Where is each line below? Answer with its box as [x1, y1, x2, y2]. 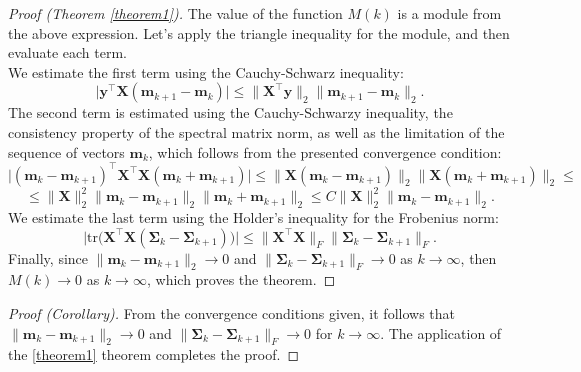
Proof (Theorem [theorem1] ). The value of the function [8, 3, 343, 23]
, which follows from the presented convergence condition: [148, 141, 502, 162]
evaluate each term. [8, 42, 128, 63]
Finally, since [8, 247, 89, 268]
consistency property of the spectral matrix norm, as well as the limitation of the [8, 121, 505, 142]
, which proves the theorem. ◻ [146, 269, 336, 290]
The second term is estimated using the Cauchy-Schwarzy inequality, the [8, 102, 453, 123]
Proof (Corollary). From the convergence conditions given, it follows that [8, 302, 456, 323]
